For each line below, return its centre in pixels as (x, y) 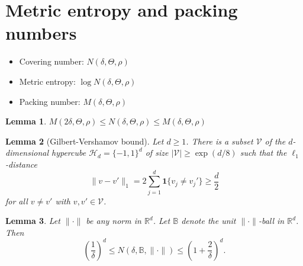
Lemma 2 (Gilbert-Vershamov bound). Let (85, 141)
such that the (263, 153)
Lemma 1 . (26, 121)
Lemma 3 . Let (33, 221)
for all (17, 201)
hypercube (69, 153)
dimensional (27, 153)
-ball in (271, 221)
